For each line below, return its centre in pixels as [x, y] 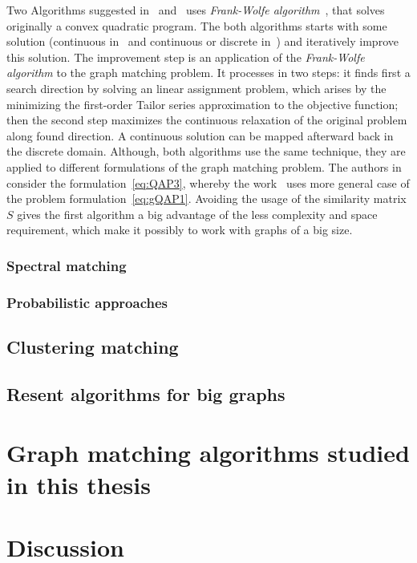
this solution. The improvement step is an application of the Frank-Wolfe [186, 57]
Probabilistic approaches [87, 302]
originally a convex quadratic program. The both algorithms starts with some [197, 25]
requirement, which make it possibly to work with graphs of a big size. [180, 230]
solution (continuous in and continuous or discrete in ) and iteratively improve [202, 41]
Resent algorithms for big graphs [146, 393]
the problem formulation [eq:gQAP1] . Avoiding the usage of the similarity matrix [206, 198]
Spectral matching [67, 265]
